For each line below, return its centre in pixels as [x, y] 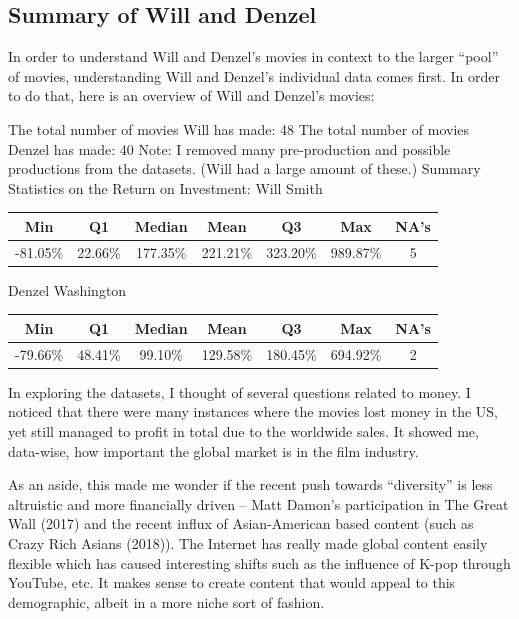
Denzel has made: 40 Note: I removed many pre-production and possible [229, 148]
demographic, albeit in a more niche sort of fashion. [166, 601]
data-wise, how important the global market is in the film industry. [213, 450]
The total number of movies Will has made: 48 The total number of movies [239, 128]
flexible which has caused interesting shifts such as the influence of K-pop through [259, 562]
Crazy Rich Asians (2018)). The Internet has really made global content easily [248, 542]
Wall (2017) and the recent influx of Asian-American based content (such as [241, 523]
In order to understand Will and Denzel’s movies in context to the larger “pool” [253, 56]
